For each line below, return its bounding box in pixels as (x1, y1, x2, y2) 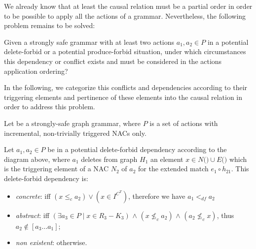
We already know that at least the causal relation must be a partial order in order (4, 1, 253, 11)
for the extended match (138, 163, 209, 174)
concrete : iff (15, 190, 51, 201)
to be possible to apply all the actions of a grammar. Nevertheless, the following (4, 10, 246, 21)
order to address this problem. (4, 101, 95, 112)
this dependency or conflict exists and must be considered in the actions (4, 56, 222, 66)
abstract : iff (15, 210, 49, 220)
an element (150, 154, 183, 164)
